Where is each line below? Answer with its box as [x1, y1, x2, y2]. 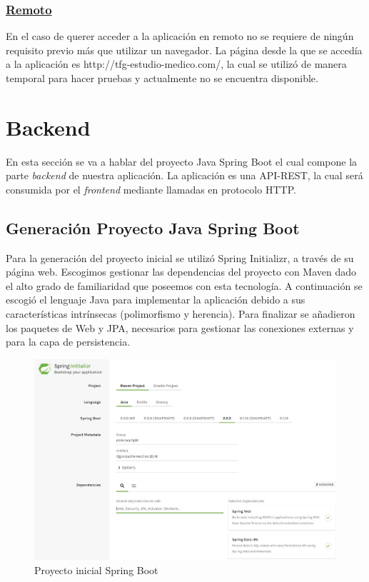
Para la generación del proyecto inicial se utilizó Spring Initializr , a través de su [6, 250, 354, 265]
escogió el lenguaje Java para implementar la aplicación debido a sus [6, 292, 305, 307]
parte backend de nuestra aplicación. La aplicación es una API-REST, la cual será [6, 168, 363, 183]
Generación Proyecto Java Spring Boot [6, 216, 300, 239]
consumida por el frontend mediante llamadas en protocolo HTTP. [6, 181, 296, 196]
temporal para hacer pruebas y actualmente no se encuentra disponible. [6, 71, 318, 85]
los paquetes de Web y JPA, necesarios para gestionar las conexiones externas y [6, 320, 354, 335]
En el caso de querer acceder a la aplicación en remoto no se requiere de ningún [6, 29, 354, 44]
